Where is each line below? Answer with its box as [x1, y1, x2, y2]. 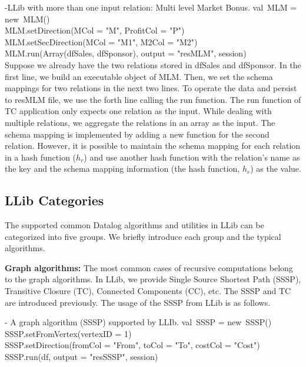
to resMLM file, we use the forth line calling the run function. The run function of [5, 93, 301, 105]
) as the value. [250, 162, 301, 175]
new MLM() [5, 12, 50, 25]
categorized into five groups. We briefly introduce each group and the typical [5, 230, 281, 242]
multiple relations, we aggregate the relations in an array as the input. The [5, 116, 275, 128]
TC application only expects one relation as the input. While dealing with [5, 105, 272, 117]
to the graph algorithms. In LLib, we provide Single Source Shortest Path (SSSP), [5, 273, 301, 285]
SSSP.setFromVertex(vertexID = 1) [5, 327, 132, 339]
